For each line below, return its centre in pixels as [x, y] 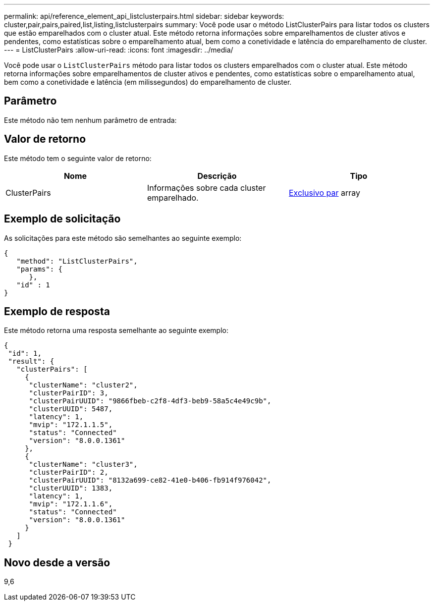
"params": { [40, 269]
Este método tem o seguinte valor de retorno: [78, 158]
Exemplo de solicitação [62, 219]
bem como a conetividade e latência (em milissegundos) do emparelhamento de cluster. [148, 82]
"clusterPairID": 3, [69, 393]
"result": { [31, 361]
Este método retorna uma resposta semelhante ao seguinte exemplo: [116, 330]
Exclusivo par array [325, 192]
